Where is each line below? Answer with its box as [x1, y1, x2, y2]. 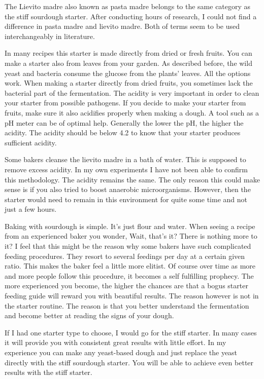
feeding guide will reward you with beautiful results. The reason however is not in [5, 290, 259, 301]
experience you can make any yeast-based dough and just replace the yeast [5, 347, 238, 357]
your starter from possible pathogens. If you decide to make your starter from [5, 97, 246, 108]
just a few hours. [5, 204, 57, 214]
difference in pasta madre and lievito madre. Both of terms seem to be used [5, 21, 240, 31]
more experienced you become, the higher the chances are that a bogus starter [5, 280, 248, 291]
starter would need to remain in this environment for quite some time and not [5, 194, 247, 204]
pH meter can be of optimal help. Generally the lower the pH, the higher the [5, 117, 244, 128]
